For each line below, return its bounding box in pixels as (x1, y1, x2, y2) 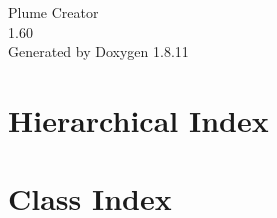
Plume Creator (8, 2, 99, 22)
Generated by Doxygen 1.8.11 (8, 41, 189, 62)
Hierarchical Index (8, 99, 269, 140)
